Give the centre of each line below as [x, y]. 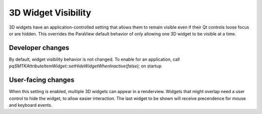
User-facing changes [42, 80]
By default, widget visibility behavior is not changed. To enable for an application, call [94, 59]
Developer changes [39, 48]
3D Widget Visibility [50, 13]
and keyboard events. [31, 105]
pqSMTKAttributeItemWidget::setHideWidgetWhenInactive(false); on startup [85, 66]
